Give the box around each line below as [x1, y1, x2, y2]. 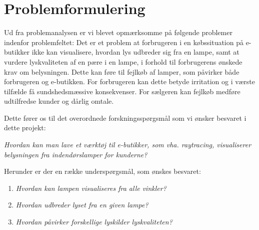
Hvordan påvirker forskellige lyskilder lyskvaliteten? [15, 216, 172, 227]
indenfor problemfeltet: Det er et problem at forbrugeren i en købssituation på [4, 37, 243, 47]
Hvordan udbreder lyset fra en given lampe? [15, 199, 148, 210]
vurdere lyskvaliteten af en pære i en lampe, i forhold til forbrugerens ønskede [4, 56, 242, 67]
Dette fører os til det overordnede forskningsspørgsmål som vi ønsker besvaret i [4, 112, 246, 123]
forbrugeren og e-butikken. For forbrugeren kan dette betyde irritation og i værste [4, 76, 255, 87]
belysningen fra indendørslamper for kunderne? [4, 149, 147, 159]
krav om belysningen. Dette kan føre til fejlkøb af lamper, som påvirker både [4, 66, 239, 77]
